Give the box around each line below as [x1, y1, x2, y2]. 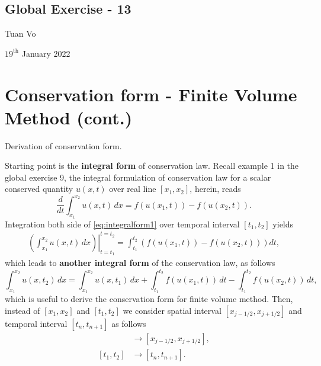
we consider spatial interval [123, 304, 222, 316]
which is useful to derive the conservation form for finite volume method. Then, [5, 293, 293, 305]
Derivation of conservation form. [5, 139, 122, 152]
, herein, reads [190, 182, 241, 195]
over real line [109, 182, 156, 195]
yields [272, 217, 294, 230]
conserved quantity [5, 182, 73, 195]
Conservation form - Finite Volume [5, 82, 297, 106]
